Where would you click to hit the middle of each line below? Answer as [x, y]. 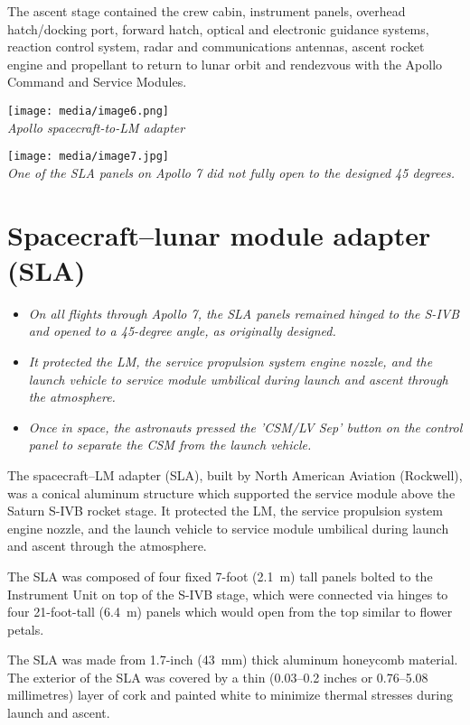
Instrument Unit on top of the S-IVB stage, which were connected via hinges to [228, 594]
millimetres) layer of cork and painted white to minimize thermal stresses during [230, 695]
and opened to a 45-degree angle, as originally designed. [182, 331]
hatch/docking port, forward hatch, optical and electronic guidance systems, [218, 28]
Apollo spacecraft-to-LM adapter [96, 127]
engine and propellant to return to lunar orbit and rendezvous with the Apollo [225, 64]
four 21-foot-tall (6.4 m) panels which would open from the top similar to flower [230, 612]
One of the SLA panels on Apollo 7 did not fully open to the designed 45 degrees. [231, 172]
